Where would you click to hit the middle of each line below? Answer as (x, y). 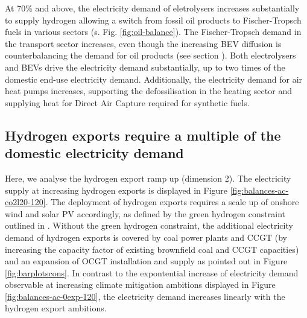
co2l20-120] (25, 202)
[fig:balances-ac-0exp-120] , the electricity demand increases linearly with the (145, 296)
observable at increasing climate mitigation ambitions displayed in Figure (140, 285)
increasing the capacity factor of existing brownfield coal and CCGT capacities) (152, 249)
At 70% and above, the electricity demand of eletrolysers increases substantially (152, 8)
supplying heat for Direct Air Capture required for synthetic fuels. (127, 102)
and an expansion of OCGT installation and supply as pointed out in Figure (146, 261)
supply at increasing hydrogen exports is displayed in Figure (116, 190)
